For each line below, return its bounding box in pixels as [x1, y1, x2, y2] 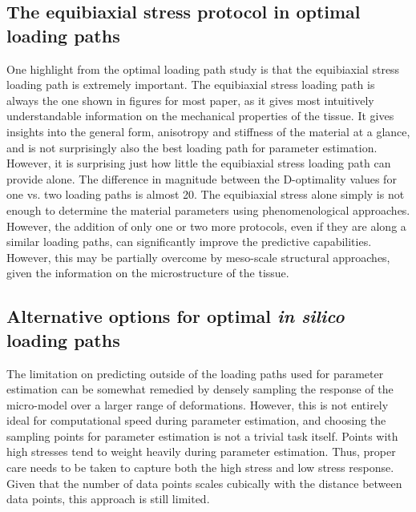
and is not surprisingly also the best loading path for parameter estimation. [6, 139, 378, 155]
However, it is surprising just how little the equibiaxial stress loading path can [6, 155, 391, 171]
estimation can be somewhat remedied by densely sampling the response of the [6, 381, 394, 397]
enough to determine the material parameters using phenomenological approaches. [6, 201, 410, 218]
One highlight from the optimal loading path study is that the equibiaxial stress [6, 60, 400, 77]
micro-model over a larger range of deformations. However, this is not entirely [6, 396, 389, 413]
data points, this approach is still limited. [6, 490, 210, 507]
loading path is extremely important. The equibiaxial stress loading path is [6, 76, 375, 93]
